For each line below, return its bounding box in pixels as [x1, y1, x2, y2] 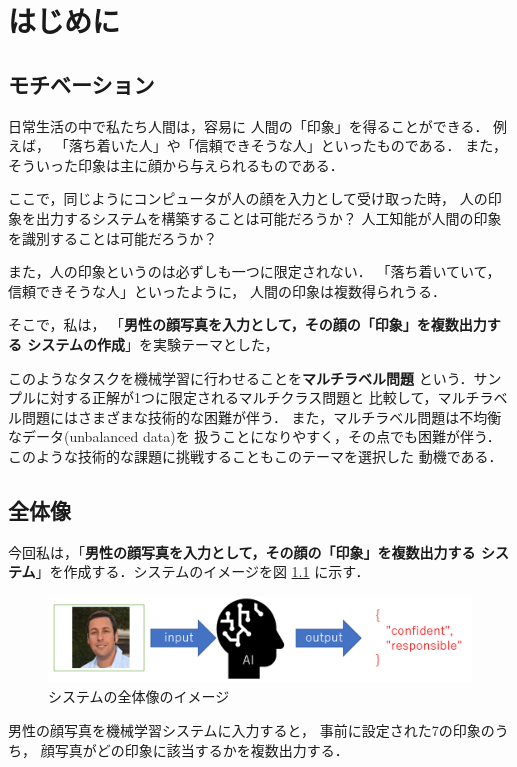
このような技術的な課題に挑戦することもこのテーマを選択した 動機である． [8, 445, 503, 466]
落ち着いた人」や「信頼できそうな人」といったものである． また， [68, 135, 507, 156]
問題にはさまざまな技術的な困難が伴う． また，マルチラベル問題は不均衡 [21, 406, 502, 427]
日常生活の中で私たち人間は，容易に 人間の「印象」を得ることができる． [8, 115, 489, 136]
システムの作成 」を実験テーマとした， [27, 333, 279, 354]
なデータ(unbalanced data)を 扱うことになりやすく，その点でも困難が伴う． [8, 426, 501, 447]
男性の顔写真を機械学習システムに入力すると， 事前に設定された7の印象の [8, 720, 495, 741]
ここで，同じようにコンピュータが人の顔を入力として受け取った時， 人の [8, 188, 488, 209]
